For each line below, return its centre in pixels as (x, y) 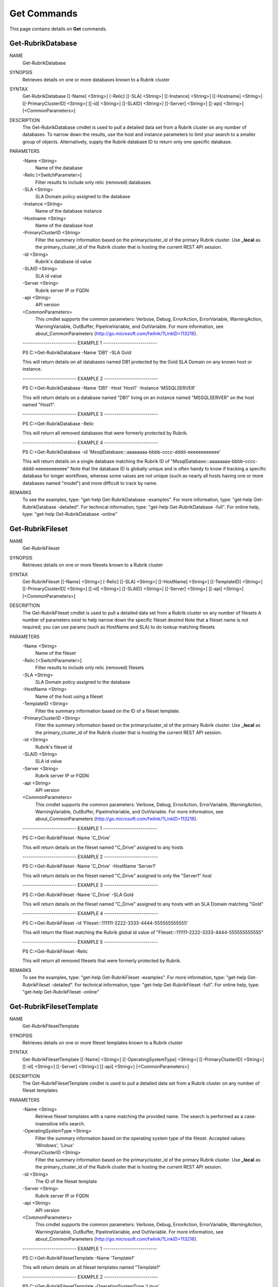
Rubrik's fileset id (54, 747)
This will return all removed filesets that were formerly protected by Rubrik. (102, 961)
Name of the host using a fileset (69, 696)
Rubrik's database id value (64, 262)
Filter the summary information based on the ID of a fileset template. (108, 711)
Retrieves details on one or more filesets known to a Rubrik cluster (93, 565)
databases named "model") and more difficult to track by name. (90, 483)
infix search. (72, 1124)
